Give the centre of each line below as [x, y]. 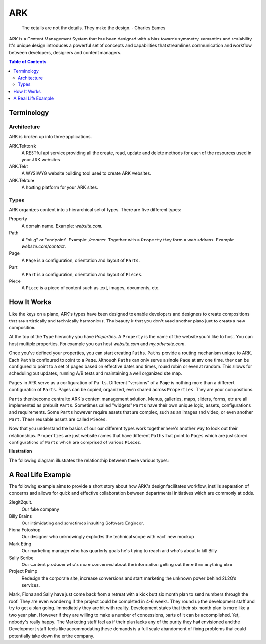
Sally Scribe [21, 558]
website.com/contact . [44, 246]
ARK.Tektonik [23, 146]
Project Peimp [23, 571]
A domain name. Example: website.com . [62, 226]
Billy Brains [20, 516]
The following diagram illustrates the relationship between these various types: [89, 460]
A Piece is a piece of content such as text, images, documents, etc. [90, 288]
